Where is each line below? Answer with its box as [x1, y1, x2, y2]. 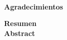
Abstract [4, 27, 35, 38]
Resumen [4, 18, 37, 28]
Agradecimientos [4, 1, 63, 11]
